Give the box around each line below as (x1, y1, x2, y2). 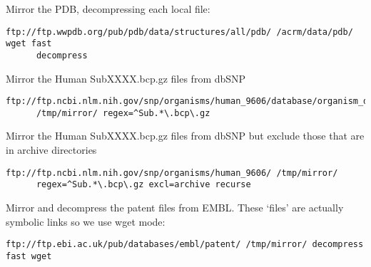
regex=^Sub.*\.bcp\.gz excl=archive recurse (36, 179, 251, 190)
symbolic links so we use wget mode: (6, 214, 166, 229)
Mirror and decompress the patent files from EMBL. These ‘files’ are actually (6, 199, 344, 214)
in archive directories (6, 142, 97, 157)
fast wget (6, 251, 52, 261)
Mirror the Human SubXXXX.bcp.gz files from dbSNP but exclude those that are (6, 128, 365, 143)
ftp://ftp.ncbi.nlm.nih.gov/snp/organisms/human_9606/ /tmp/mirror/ (6, 167, 338, 178)
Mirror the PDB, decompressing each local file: (6, 1, 210, 16)
